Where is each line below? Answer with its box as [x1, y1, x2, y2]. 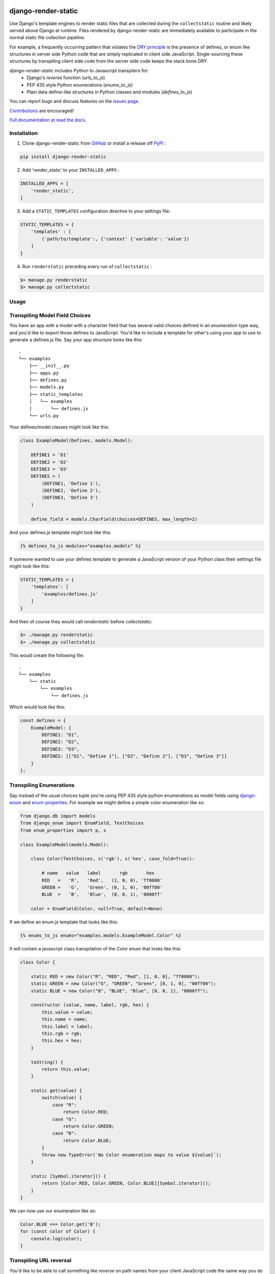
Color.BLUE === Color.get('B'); [20, 1221, 101, 1227]
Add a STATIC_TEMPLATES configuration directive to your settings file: [22, 208, 171, 214]
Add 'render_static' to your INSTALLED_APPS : [22, 167, 120, 173]
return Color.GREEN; [63, 1124, 115, 1129]
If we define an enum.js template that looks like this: [9, 919, 119, 925]
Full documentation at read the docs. [9, 117, 87, 123]
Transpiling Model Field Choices [9, 311, 91, 319]
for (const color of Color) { [20, 1229, 96, 1234]
